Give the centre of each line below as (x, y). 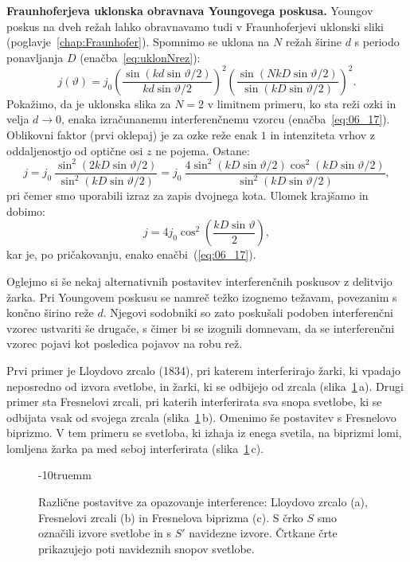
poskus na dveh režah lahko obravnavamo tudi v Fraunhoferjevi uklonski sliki (195, 26)
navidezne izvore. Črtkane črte (263, 533)
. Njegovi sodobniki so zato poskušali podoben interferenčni (248, 312)
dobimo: (26, 211)
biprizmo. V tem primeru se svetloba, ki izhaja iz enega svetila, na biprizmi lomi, (204, 433)
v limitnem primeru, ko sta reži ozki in (302, 103)
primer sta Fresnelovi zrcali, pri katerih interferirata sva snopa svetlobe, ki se (194, 402)
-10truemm (65, 475)
